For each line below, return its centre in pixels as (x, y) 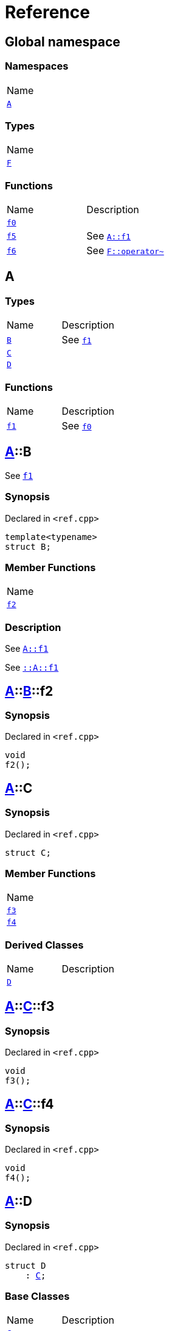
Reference (47, 12)
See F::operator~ (125, 251)
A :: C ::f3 (30, 1007)
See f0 (77, 426)
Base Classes (37, 1296)
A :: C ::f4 (29, 1104)
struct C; (28, 852)
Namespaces (37, 66)
